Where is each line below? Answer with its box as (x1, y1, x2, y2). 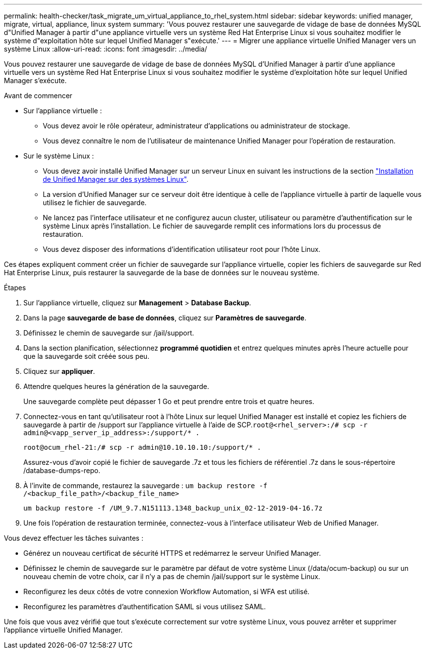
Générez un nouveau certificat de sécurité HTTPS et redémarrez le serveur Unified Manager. (23, 549, 321, 557)
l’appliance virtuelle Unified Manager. (4, 626, 123, 634)
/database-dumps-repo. (23, 466, 101, 475)
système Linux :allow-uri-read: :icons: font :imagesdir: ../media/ (4, 45, 207, 53)
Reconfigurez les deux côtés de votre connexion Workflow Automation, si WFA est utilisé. (23, 587, 310, 596)
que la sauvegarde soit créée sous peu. (23, 352, 150, 360)
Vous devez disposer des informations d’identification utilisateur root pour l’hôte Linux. (43, 245, 320, 253)
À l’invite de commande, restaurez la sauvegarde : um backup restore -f (23, 481, 267, 490)
